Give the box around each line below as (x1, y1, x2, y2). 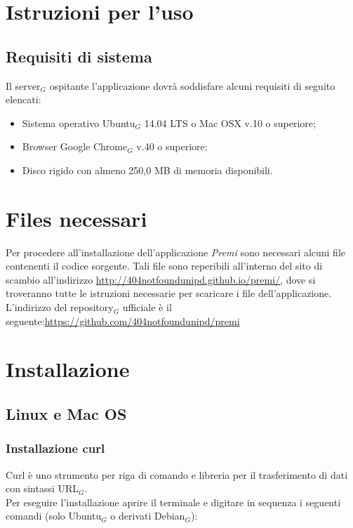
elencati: (6, 92, 41, 107)
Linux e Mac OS (6, 403, 127, 424)
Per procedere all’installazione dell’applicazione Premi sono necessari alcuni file (6, 244, 346, 259)
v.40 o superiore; (136, 139, 208, 154)
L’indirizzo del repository (6, 300, 114, 315)
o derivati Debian (110, 508, 185, 523)
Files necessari (6, 204, 147, 232)
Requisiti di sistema (6, 45, 152, 67)
